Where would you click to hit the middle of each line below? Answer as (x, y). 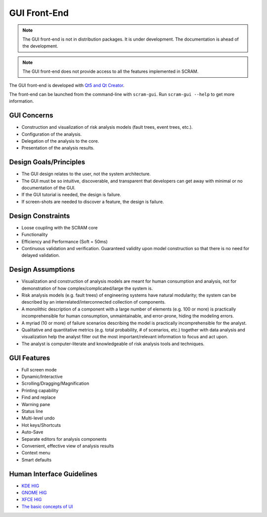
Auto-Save (32, 432)
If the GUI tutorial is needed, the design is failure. (71, 195)
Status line (32, 411)
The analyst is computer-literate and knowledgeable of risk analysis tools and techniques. (113, 344)
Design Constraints (40, 216)
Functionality (35, 235)
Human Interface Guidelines (53, 474)
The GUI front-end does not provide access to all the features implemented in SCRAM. (111, 71)
